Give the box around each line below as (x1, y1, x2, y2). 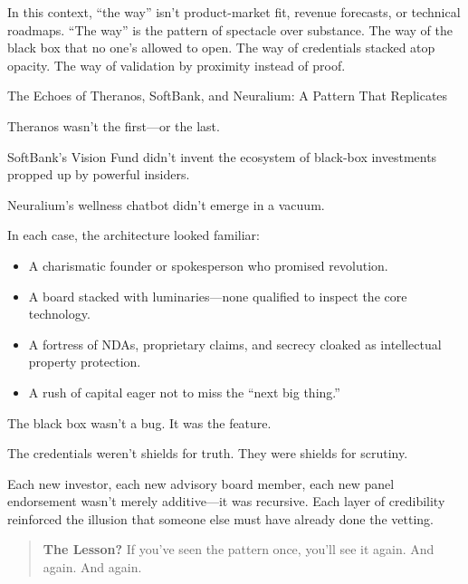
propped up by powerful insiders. (7, 165, 190, 184)
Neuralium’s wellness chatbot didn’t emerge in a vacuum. (7, 195, 325, 214)
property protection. (28, 352, 141, 371)
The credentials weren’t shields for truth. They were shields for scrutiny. (7, 444, 408, 463)
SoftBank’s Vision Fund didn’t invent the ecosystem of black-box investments (7, 147, 437, 166)
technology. (28, 304, 91, 323)
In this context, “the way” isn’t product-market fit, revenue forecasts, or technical (7, 3, 461, 21)
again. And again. (43, 558, 142, 577)
